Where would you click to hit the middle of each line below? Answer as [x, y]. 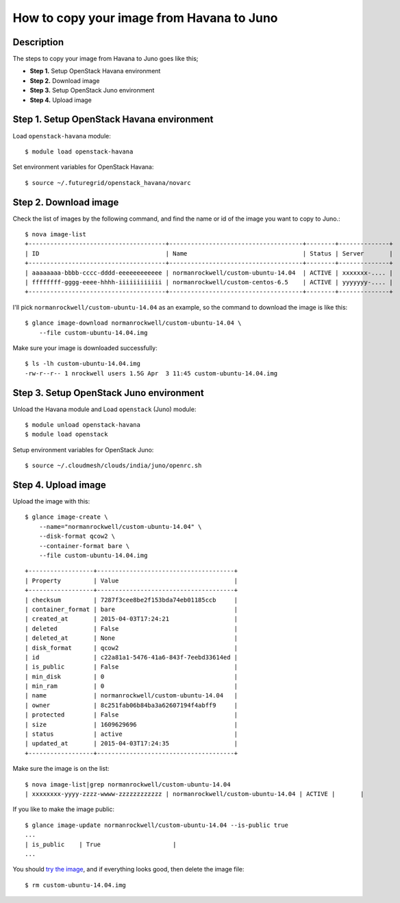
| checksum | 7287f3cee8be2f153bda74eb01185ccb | [132, 600]
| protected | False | [132, 715]
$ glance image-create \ [66, 517]
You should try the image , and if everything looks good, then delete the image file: [128, 869]
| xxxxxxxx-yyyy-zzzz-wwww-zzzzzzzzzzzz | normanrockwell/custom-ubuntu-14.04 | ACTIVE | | [195, 794]
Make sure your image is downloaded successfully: [85, 348]
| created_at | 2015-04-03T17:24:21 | [132, 619]
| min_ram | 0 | [132, 686]
